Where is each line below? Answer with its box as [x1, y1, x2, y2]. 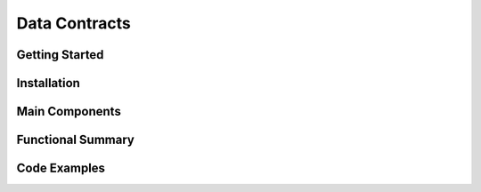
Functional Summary [16, 132, 135, 148]
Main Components [16, 104, 122, 119]
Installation [16, 76, 80, 91]
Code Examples [16, 161, 106, 176]
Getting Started [16, 47, 104, 62]
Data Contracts [16, 13, 131, 33]
